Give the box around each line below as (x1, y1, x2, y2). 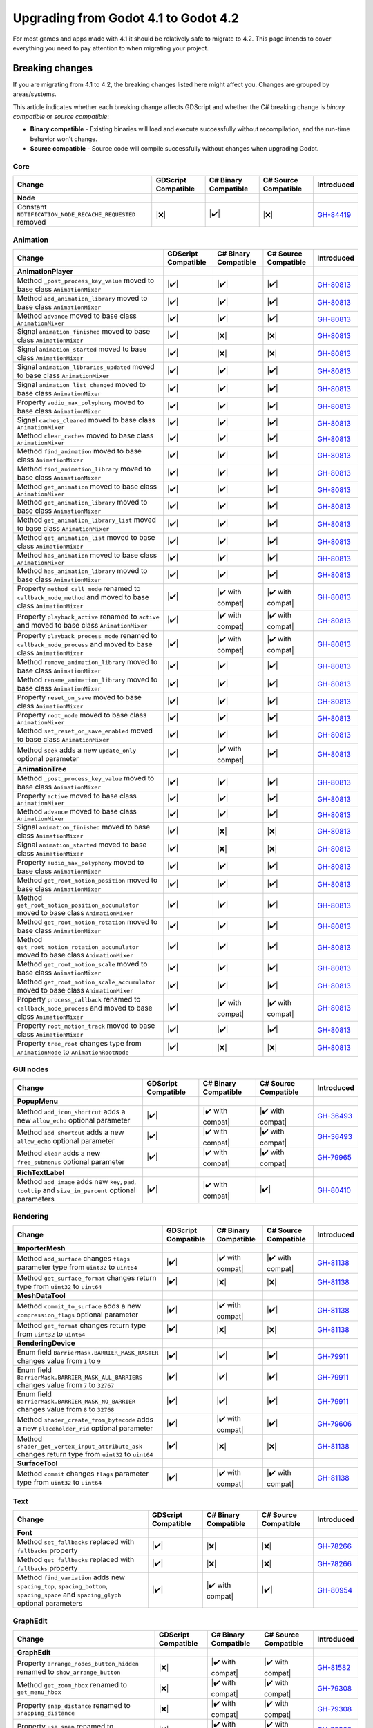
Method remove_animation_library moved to (17, 657, 158, 667)
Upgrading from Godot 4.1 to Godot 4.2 (12, 10, 240, 26)
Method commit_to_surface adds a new (17, 1302, 142, 1311)
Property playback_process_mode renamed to (17, 631, 158, 641)
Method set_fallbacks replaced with (17, 1537, 135, 1547)
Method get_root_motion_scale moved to (17, 959, 148, 969)
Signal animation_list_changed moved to (17, 380, 146, 390)
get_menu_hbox (17, 1689, 61, 1696)
